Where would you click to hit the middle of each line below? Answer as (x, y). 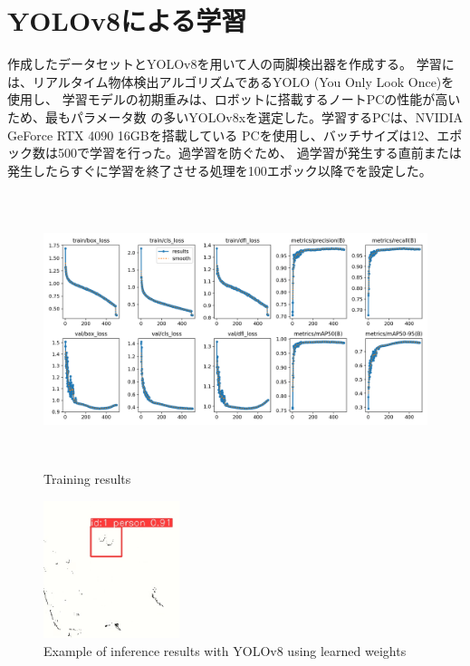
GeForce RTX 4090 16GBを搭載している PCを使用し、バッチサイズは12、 (222, 135)
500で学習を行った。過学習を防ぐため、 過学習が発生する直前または (259, 153)
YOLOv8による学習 (127, 20)
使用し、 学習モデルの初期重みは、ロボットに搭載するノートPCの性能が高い (234, 99)
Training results (87, 479)
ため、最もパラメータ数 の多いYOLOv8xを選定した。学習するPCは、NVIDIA (235, 116)
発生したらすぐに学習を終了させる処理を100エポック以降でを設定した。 (220, 170)
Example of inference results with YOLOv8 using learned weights (225, 650)
